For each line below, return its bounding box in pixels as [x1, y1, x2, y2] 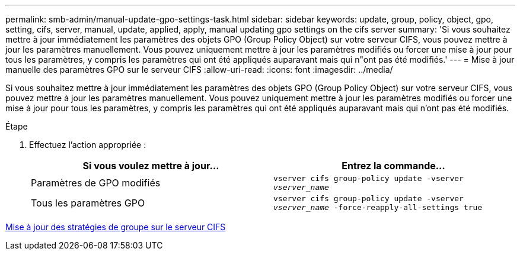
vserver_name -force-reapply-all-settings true [273, 203, 483, 212]
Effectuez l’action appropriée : [29, 140, 146, 150]
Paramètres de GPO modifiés [31, 177, 161, 189]
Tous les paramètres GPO [31, 197, 145, 209]
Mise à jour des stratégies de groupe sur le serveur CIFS [5, 222, 226, 232]
